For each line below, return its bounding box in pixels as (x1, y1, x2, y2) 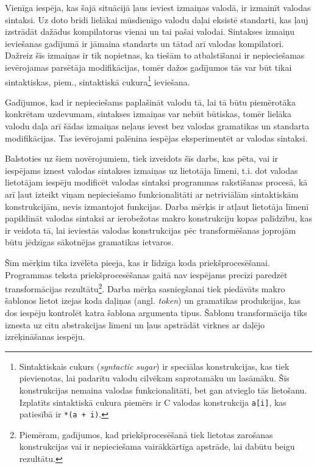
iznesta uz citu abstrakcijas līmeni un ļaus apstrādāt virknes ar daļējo (5, 318, 265, 331)
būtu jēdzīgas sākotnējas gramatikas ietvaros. (5, 236, 174, 248)
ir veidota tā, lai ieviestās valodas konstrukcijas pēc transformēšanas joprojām (5, 223, 296, 236)
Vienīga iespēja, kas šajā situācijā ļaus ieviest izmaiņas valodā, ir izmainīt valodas (5, 1, 311, 13)
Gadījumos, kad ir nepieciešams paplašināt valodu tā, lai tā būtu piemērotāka (5, 95, 296, 108)
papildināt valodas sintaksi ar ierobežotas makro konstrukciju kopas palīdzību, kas (5, 212, 312, 225)
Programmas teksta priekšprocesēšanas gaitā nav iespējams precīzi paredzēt (5, 268, 288, 281)
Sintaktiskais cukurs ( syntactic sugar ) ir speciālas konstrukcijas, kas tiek (19, 359, 290, 372)
